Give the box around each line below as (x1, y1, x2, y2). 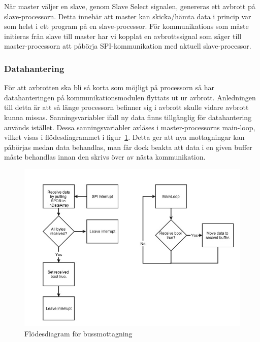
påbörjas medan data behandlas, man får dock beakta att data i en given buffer (4, 141, 252, 152)
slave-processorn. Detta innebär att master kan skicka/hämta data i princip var (4, 11, 251, 21)
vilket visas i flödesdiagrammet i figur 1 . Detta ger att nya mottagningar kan (4, 132, 245, 142)
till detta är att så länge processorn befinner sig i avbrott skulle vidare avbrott (4, 102, 249, 112)
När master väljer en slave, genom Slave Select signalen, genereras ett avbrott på (4, 1, 255, 11)
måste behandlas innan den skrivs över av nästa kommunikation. (4, 151, 206, 162)
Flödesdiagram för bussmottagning (24, 328, 133, 338)
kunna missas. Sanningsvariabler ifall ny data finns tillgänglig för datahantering (4, 111, 252, 122)
